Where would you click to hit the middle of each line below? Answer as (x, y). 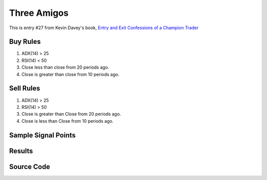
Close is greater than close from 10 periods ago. (70, 74)
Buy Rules (25, 42)
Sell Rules (25, 88)
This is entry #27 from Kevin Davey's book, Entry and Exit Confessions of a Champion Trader (104, 28)
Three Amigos (39, 13)
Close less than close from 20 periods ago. (65, 67)
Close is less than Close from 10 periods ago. (67, 121)
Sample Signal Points (43, 135)
